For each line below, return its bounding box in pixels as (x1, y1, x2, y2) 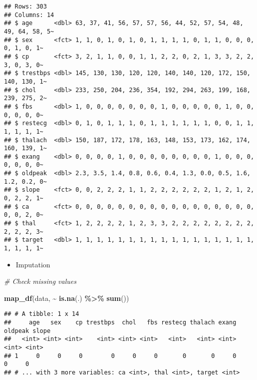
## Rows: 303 (4, 3, 47, 10)
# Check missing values (4, 276, 76, 286)
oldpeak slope (4, 327, 51, 334)
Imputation (15, 259, 50, 269)
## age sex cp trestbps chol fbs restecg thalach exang (4, 319, 237, 326)
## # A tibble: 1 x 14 (4, 310, 79, 318)
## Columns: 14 (4, 11, 54, 19)
